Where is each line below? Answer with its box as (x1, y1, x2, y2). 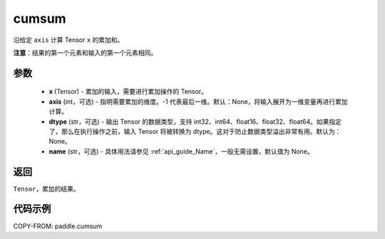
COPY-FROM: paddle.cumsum (13, 221, 103, 230)
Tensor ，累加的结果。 (13, 184, 80, 193)
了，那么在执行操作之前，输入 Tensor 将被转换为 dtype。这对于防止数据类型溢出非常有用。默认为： (48, 127, 342, 135)
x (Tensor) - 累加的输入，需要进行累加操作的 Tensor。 (48, 87, 208, 96)
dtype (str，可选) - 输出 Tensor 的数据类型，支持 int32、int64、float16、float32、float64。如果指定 (48, 117, 342, 126)
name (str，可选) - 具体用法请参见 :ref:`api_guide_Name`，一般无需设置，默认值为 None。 (48, 147, 314, 156)
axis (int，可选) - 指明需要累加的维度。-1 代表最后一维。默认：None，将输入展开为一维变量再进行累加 (48, 97, 349, 106)
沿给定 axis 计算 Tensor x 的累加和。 (13, 36, 124, 44)
